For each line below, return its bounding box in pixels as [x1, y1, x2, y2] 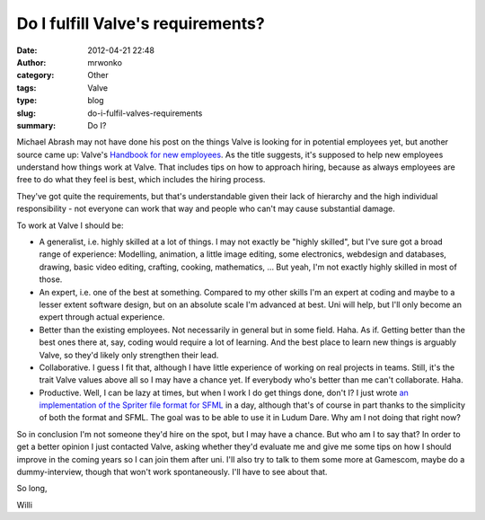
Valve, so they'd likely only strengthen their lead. [39, 349, 219, 360]
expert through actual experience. [39, 312, 165, 322]
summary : [16, 119, 57, 130]
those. [39, 274, 63, 285]
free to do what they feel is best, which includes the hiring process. [16, 174, 266, 185]
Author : [16, 57, 47, 67]
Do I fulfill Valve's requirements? [16, 13, 265, 33]
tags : [16, 82, 37, 93]
